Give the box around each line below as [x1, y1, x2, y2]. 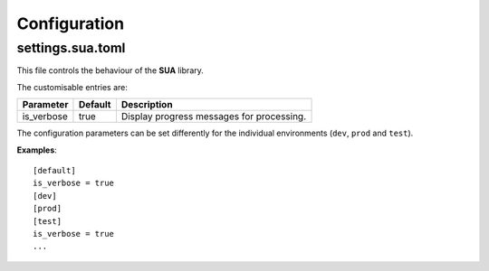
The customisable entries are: [16, 81, 129, 92]
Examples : [16, 145, 58, 155]
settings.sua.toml [16, 40, 126, 56]
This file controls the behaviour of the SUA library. [16, 65, 204, 76]
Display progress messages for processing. [120, 110, 307, 123]
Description [120, 98, 173, 111]
